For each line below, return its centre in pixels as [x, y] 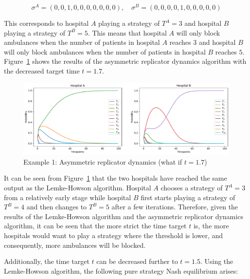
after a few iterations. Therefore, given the [175, 207]
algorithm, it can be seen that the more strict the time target [95, 226]
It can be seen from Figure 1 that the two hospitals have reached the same [116, 178]
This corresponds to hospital [46, 23]
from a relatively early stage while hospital [68, 197]
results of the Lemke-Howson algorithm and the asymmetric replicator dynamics [124, 216]
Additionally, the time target [47, 261]
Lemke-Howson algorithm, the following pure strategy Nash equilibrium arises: [121, 270]
